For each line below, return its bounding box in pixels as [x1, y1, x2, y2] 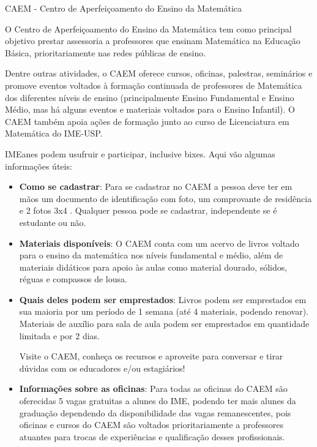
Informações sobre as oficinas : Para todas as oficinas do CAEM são [19, 382, 288, 395]
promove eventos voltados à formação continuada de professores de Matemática [5, 78, 302, 91]
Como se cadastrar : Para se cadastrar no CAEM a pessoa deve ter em [19, 180, 293, 193]
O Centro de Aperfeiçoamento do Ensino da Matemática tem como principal [5, 22, 292, 35]
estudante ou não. [19, 216, 86, 228]
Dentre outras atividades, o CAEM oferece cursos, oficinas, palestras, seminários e [5, 67, 313, 80]
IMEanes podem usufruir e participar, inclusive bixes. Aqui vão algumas [5, 147, 275, 160]
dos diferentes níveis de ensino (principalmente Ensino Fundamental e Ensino [5, 91, 294, 103]
